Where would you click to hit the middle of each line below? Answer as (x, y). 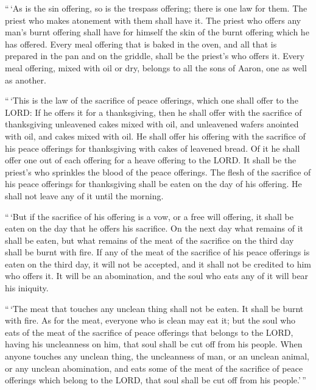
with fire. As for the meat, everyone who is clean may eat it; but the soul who (150, 320)
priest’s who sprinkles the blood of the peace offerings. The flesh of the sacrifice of (158, 172)
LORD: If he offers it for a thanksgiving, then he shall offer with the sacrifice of (153, 112)
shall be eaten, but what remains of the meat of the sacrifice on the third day (149, 240)
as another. (26, 80)
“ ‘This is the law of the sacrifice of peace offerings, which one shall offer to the (152, 100)
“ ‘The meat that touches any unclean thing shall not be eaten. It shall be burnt (154, 308)
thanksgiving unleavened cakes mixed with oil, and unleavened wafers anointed (152, 124)
